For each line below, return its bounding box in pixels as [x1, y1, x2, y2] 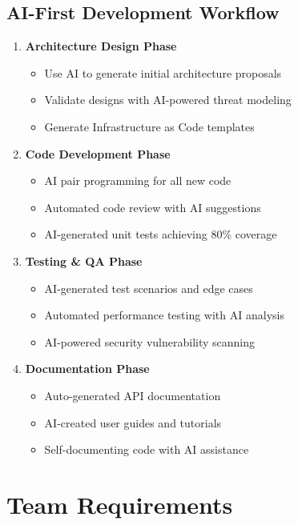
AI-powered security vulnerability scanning [44, 333, 255, 350]
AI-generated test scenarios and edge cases [44, 279, 253, 296]
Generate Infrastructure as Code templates [44, 118, 255, 134]
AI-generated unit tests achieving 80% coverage [44, 226, 277, 242]
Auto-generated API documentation [44, 387, 221, 403]
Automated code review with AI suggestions [44, 198, 261, 215]
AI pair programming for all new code [44, 172, 232, 189]
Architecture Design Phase [25, 38, 177, 54]
